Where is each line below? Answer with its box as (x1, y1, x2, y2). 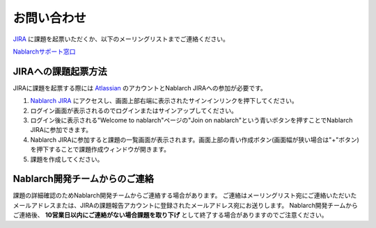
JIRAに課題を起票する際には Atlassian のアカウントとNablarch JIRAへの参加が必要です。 (13, 83, 267, 92)
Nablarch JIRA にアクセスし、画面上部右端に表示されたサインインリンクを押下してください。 (30, 97, 299, 105)
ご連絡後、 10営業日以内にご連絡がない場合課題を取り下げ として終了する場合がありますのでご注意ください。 (13, 211, 328, 219)
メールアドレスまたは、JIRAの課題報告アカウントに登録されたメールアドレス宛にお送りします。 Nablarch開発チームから (13, 201, 359, 209)
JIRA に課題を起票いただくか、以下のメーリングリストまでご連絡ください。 (13, 35, 230, 43)
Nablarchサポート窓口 (13, 47, 76, 56)
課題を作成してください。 (30, 155, 104, 163)
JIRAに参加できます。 (30, 126, 93, 134)
